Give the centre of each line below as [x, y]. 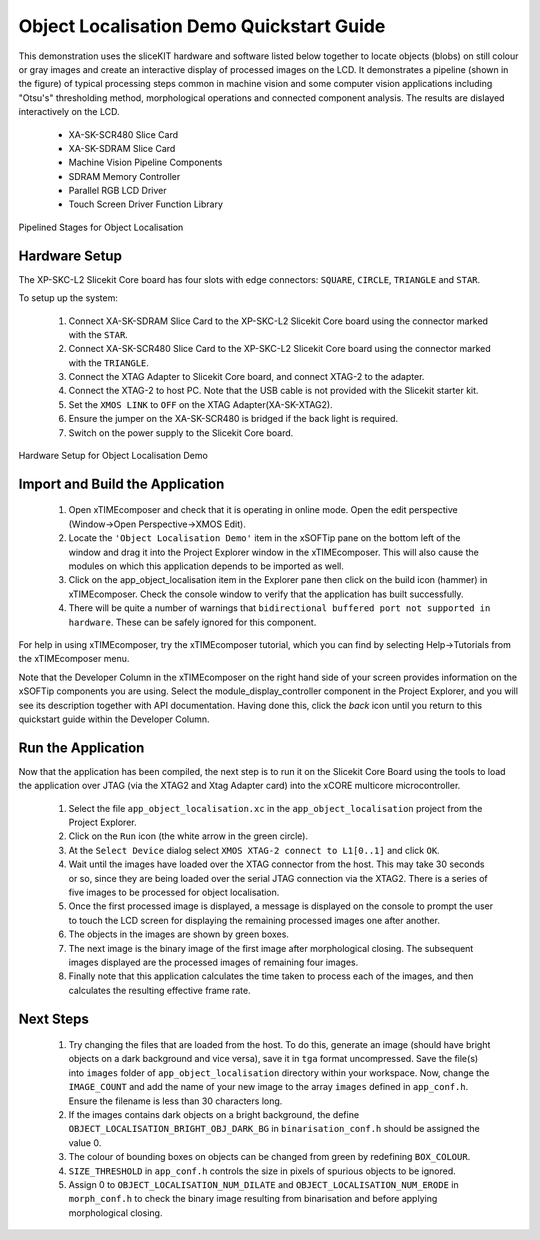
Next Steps [53, 1018]
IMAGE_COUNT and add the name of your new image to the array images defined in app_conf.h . [268, 1087]
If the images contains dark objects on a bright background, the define [214, 1115]
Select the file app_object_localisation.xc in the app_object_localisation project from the [275, 808]
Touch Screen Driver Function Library [146, 204]
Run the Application [81, 747]
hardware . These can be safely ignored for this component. [192, 622]
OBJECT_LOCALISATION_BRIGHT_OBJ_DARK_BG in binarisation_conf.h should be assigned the [274, 1129]
